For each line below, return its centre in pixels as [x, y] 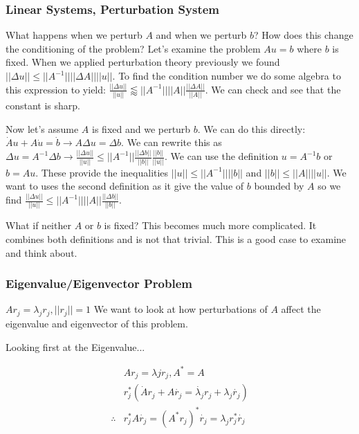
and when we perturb [201, 35]
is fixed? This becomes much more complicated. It [210, 225]
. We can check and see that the [273, 89]
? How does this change [304, 35]
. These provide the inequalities [102, 172]
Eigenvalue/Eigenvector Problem [99, 283]
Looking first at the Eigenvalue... [75, 346]
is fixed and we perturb [141, 128]
